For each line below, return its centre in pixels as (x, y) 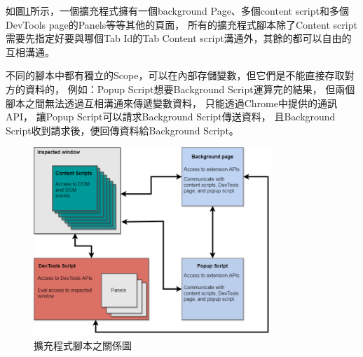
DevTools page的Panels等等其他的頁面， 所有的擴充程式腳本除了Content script (181, 24)
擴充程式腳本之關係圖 (83, 345)
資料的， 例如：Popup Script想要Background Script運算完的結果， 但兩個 (190, 89)
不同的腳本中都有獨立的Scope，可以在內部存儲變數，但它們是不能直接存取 (175, 75)
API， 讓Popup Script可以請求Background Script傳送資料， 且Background (171, 117)
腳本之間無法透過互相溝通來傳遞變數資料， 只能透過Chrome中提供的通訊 (171, 103)
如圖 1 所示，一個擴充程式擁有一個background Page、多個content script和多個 (177, 10)
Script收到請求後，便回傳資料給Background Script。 (122, 130)
